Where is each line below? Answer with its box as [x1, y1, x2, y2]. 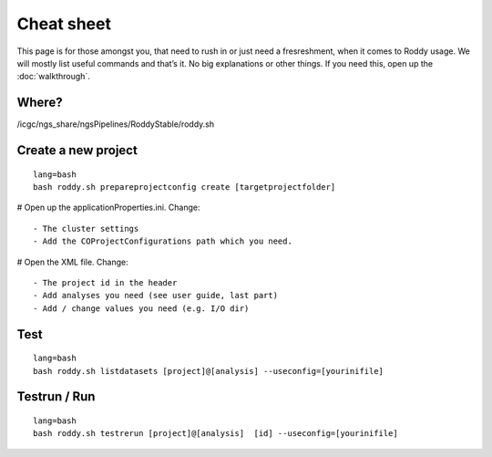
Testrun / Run [16, 389, 96, 405]
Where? [16, 95, 63, 110]
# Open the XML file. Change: [16, 256, 128, 267]
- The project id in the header [33, 277, 178, 287]
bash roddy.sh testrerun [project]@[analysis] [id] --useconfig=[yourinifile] [33, 429, 398, 439]
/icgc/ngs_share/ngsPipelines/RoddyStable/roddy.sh [16, 119, 214, 130]
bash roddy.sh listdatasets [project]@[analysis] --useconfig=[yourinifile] [33, 366, 384, 376]
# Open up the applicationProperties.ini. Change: [16, 202, 200, 213]
